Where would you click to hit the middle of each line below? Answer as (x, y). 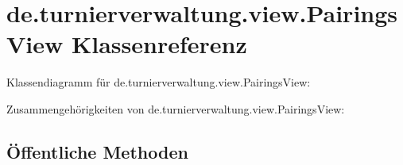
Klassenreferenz (159, 44)
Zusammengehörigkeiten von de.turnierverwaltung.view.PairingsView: (176, 108)
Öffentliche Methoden (97, 151)
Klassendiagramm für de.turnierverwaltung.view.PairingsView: (159, 82)
